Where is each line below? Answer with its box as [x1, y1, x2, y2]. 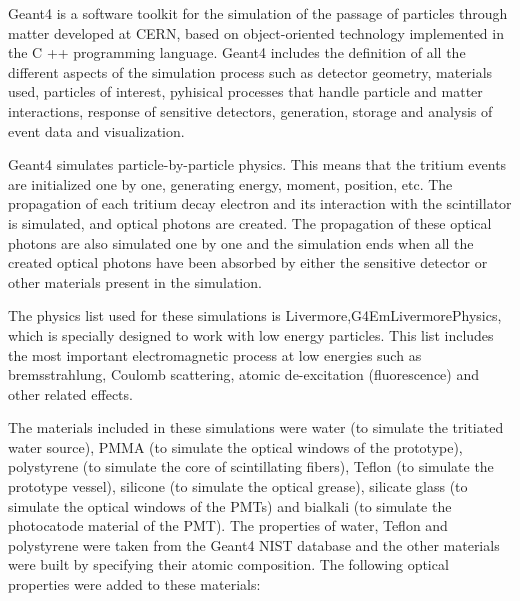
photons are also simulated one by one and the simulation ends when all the [8, 232, 474, 253]
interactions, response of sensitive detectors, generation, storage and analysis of [8, 100, 493, 121]
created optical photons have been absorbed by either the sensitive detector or [8, 252, 488, 273]
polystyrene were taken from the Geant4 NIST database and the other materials [8, 534, 500, 555]
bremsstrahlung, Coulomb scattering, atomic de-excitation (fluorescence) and [8, 364, 480, 385]
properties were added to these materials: [8, 574, 261, 595]
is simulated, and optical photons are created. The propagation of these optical [8, 212, 492, 233]
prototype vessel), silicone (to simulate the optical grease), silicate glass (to [8, 476, 468, 497]
